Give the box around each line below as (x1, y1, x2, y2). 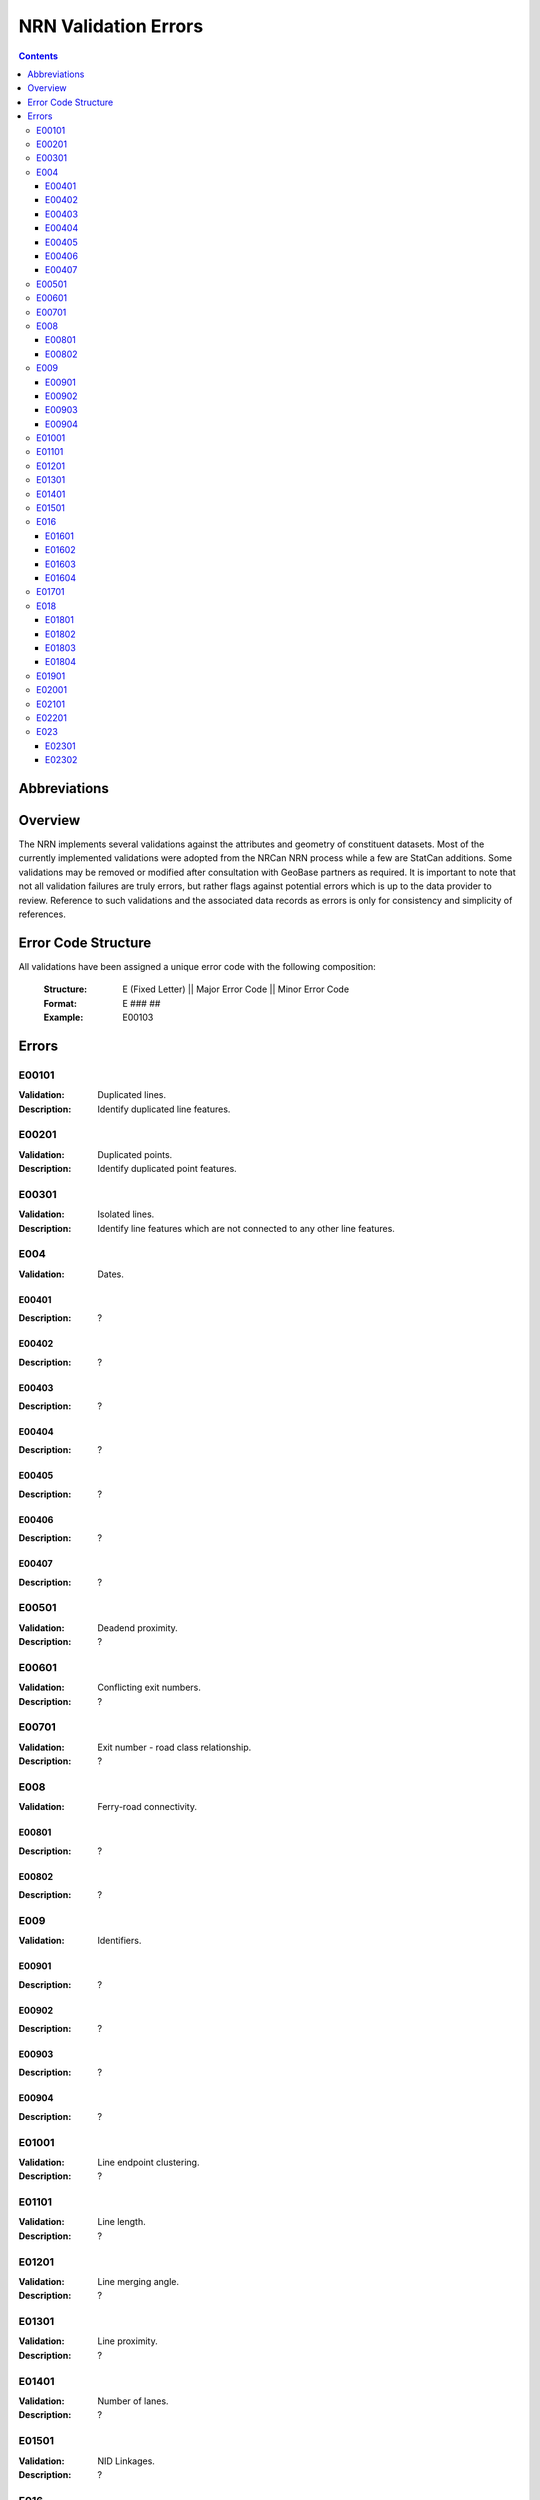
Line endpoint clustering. (97, 2156, 200, 2168)
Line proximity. (97, 2335, 159, 2347)
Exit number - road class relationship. (97, 1741, 252, 1753)
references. (18, 908, 67, 920)
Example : (43, 1011, 84, 1024)
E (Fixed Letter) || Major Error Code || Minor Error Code (122, 983, 350, 995)
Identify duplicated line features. (97, 1103, 231, 1115)
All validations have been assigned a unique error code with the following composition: (18, 960, 376, 972)
